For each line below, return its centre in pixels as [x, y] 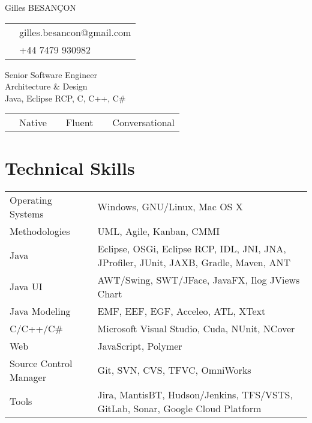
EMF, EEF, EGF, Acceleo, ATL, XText [181, 311]
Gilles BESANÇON [40, 7]
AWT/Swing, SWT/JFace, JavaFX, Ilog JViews [199, 279]
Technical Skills [70, 167]
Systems [27, 213]
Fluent [79, 123]
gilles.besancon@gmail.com [75, 32]
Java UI [26, 286]
